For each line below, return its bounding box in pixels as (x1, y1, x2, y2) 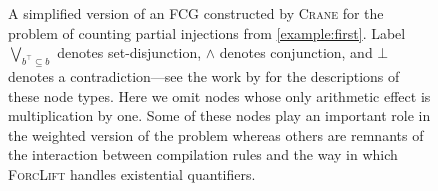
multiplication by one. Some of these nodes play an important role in (8, 105, 431, 126)
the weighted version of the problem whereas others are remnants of (8, 124, 424, 145)
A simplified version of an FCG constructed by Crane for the (8, 3, 384, 23)
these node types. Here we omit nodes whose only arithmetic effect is (8, 85, 431, 106)
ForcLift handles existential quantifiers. (8, 163, 256, 184)
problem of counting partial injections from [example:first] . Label (8, 22, 406, 43)
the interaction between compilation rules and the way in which (8, 144, 398, 165)
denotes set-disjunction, (57, 42, 202, 63)
